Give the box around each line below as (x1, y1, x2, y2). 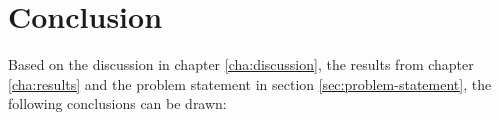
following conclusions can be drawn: (8, 93, 227, 114)
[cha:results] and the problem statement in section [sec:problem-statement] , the (8, 73, 492, 94)
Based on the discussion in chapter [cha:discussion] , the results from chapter (8, 54, 474, 75)
